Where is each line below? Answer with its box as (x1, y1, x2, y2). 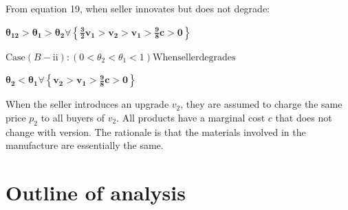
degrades (199, 52, 236, 62)
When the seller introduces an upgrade (6, 97, 169, 111)
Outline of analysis (6, 178, 186, 206)
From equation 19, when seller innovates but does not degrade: (6, 1, 270, 15)
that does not (275, 110, 332, 124)
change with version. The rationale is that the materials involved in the (6, 124, 306, 139)
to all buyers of (41, 110, 105, 124)
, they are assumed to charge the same (180, 97, 342, 111)
